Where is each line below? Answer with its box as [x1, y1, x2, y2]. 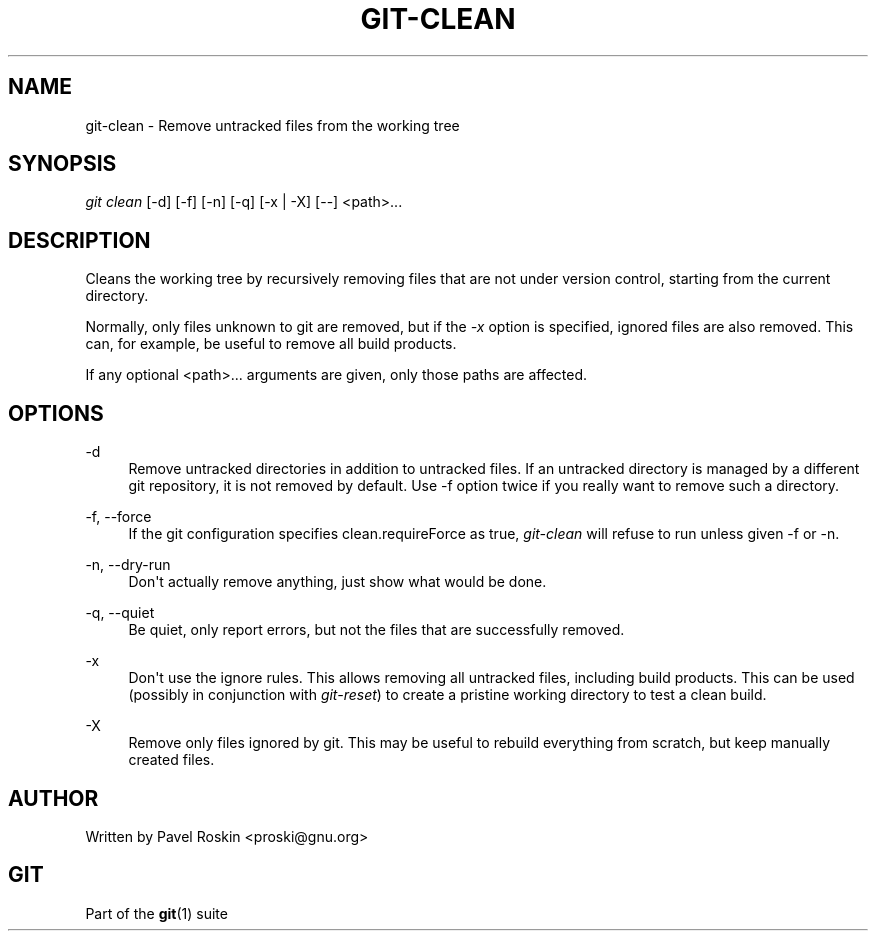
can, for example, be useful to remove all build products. [85, 335, 457, 353]
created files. [128, 751, 215, 769]
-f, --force [85, 508, 152, 526]
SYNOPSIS [8, 151, 117, 177]
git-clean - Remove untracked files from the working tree [85, 116, 460, 134]
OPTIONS [8, 400, 104, 426]
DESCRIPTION [8, 227, 151, 253]
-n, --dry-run [85, 556, 171, 574]
